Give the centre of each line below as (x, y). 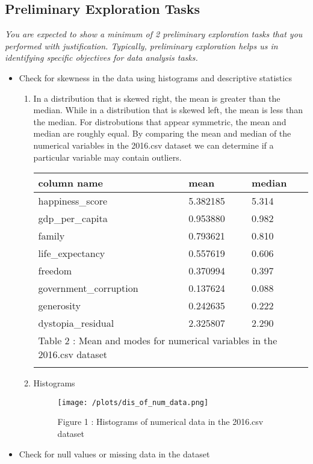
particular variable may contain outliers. (107, 157)
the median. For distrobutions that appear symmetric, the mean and (160, 121)
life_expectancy (72, 253)
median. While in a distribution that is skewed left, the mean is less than (168, 110)
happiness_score (73, 201)
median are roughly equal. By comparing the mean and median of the (162, 133)
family (51, 236)
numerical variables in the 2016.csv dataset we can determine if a (153, 145)
